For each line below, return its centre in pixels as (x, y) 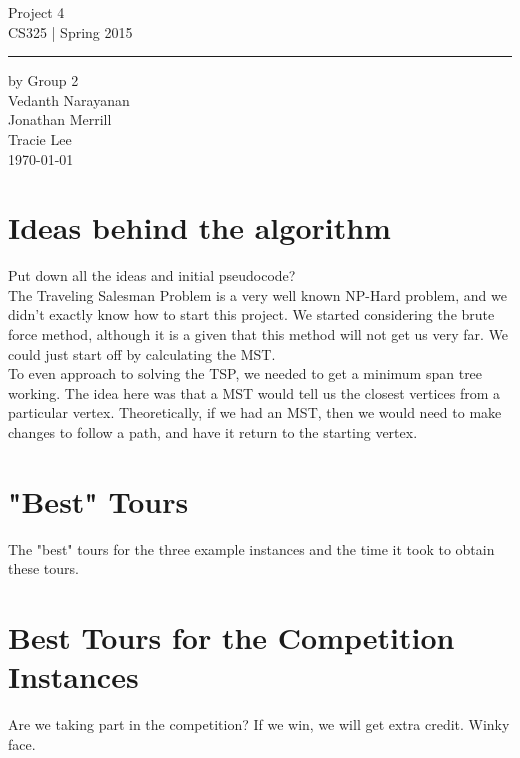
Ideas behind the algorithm (199, 227)
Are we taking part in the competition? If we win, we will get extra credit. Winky (259, 724)
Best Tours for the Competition (231, 637)
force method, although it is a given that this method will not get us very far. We (258, 334)
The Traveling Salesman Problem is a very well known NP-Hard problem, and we (257, 294)
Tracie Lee (40, 138)
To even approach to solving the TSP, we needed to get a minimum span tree (245, 373)
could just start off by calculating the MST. (142, 353)
